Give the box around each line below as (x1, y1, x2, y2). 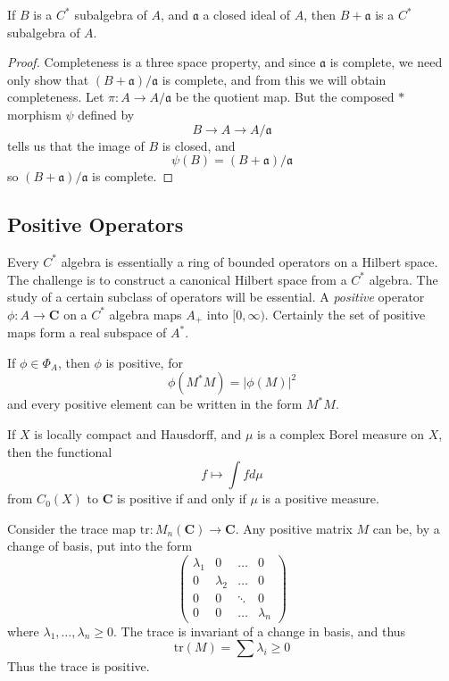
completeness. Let (7, 87, 104, 106)
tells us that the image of (7, 136, 145, 154)
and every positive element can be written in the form (7, 394, 303, 413)
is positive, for (105, 353, 183, 371)
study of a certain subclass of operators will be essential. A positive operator (7, 287, 425, 306)
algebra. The (369, 270, 438, 288)
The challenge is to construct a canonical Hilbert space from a (7, 270, 347, 288)
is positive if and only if (116, 489, 246, 508)
